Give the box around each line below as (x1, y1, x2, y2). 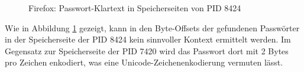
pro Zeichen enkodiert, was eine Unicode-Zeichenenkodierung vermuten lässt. (5, 56, 283, 68)
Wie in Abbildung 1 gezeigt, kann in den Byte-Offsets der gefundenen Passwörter (5, 21, 300, 34)
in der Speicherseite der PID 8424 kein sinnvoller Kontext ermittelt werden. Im (5, 33, 291, 45)
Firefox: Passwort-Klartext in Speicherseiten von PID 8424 (28, 2, 241, 14)
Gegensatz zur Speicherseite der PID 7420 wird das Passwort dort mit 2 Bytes (5, 44, 289, 57)
